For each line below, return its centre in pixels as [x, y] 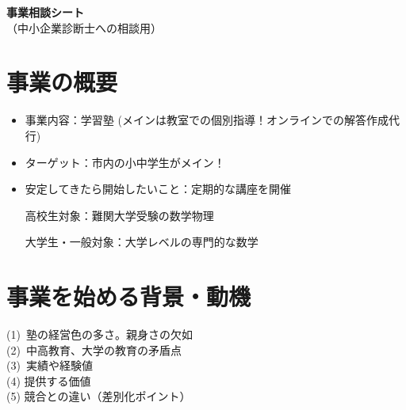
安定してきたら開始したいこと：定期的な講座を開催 [158, 189]
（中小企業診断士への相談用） [84, 27]
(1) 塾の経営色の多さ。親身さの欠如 [100, 334]
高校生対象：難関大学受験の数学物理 [119, 215]
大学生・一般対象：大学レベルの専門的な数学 [142, 242]
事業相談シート [45, 12]
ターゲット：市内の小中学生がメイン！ [125, 162]
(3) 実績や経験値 [50, 365]
